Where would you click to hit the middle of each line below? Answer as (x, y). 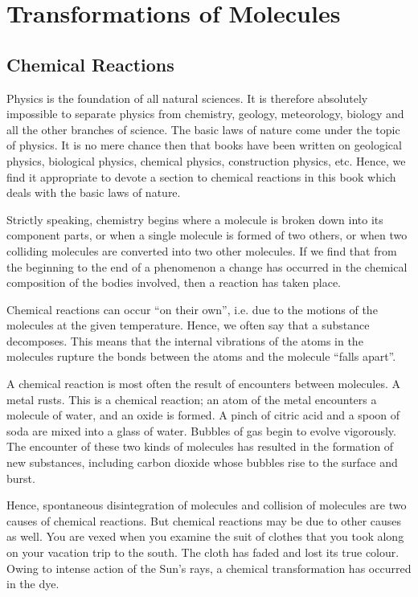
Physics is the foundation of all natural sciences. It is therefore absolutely (187, 98)
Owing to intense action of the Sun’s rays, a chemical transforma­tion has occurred (209, 568)
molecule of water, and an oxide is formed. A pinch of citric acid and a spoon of (203, 415)
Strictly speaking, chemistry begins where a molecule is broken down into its (195, 219)
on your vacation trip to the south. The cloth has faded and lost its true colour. (203, 552)
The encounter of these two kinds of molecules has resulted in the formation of (200, 446)
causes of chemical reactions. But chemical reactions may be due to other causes (204, 520)
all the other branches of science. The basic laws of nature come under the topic (203, 129)
